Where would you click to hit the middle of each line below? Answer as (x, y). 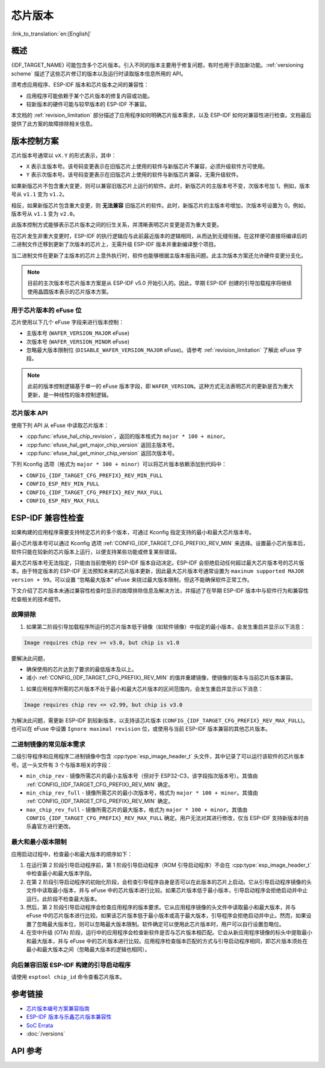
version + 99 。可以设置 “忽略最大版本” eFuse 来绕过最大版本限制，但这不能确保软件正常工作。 (132, 579)
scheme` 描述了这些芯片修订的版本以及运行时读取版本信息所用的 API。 (99, 73)
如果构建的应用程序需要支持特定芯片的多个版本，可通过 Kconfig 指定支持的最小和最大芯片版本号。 (133, 532)
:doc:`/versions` (46, 1034)
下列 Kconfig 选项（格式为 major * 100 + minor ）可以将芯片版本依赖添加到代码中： (119, 464)
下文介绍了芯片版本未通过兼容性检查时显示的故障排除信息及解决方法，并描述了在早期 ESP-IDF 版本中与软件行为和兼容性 (160, 591)
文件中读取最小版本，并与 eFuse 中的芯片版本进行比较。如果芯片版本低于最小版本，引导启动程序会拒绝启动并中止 (167, 890)
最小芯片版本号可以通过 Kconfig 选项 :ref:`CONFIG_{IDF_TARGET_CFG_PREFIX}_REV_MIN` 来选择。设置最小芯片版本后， (160, 543)
